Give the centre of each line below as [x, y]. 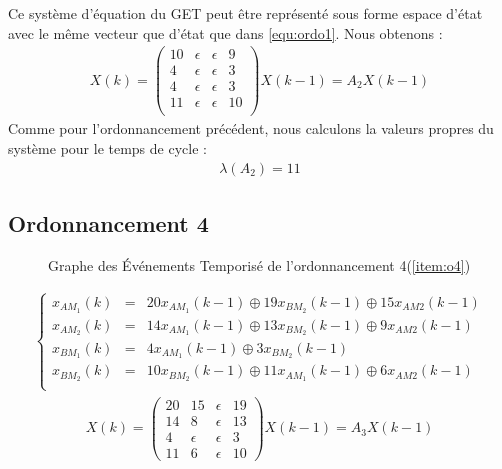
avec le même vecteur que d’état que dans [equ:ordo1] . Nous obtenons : [225, 32]
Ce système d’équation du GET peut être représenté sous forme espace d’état [245, 13]
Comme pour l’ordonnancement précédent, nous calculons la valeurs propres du [251, 128]
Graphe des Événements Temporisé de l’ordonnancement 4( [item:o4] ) [259, 264]
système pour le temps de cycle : [107, 148]
